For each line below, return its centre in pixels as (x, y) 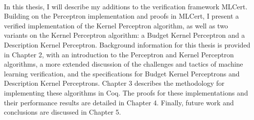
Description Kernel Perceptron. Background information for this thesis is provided (127, 44)
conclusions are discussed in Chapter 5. (63, 112)
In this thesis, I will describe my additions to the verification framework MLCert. (126, 6)
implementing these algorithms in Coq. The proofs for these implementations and (126, 92)
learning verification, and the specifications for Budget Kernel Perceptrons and (122, 73)
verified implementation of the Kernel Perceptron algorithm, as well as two (116, 25)
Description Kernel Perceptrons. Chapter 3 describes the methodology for (114, 83)
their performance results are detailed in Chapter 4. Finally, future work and (119, 102)
